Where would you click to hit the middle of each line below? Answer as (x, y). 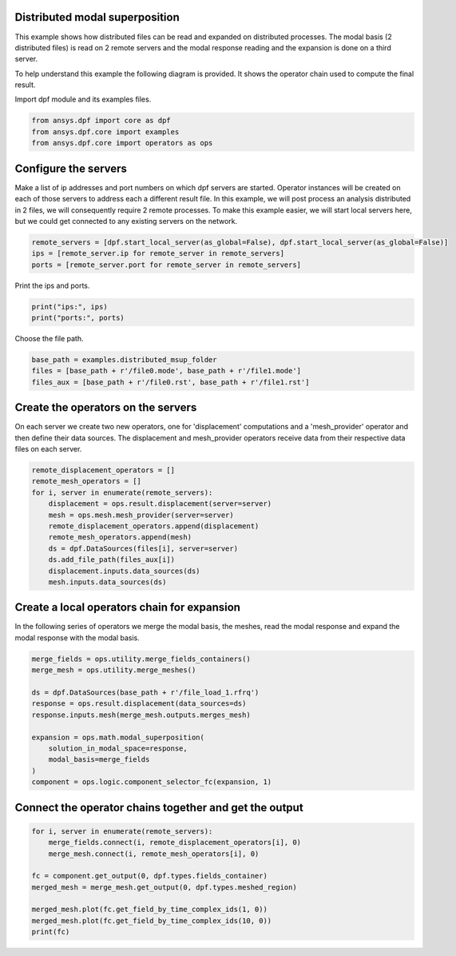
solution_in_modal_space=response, (118, 748)
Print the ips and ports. (52, 285)
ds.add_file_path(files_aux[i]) (112, 560)
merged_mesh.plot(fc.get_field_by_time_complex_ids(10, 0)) (152, 920)
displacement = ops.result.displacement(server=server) (160, 504)
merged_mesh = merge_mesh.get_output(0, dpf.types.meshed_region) (164, 887)
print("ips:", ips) (69, 307)
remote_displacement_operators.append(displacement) (154, 526)
